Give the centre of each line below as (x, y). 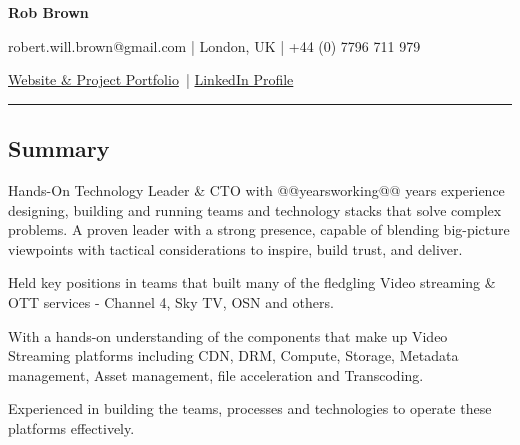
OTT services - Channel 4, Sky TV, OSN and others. (171, 301)
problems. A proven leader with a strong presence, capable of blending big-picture (259, 229)
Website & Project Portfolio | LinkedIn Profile (151, 79)
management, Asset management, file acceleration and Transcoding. (216, 374)
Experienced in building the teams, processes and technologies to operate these (250, 408)
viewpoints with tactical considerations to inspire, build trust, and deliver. (235, 248)
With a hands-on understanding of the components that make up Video (228, 335)
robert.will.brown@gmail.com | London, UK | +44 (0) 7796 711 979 (214, 45)
